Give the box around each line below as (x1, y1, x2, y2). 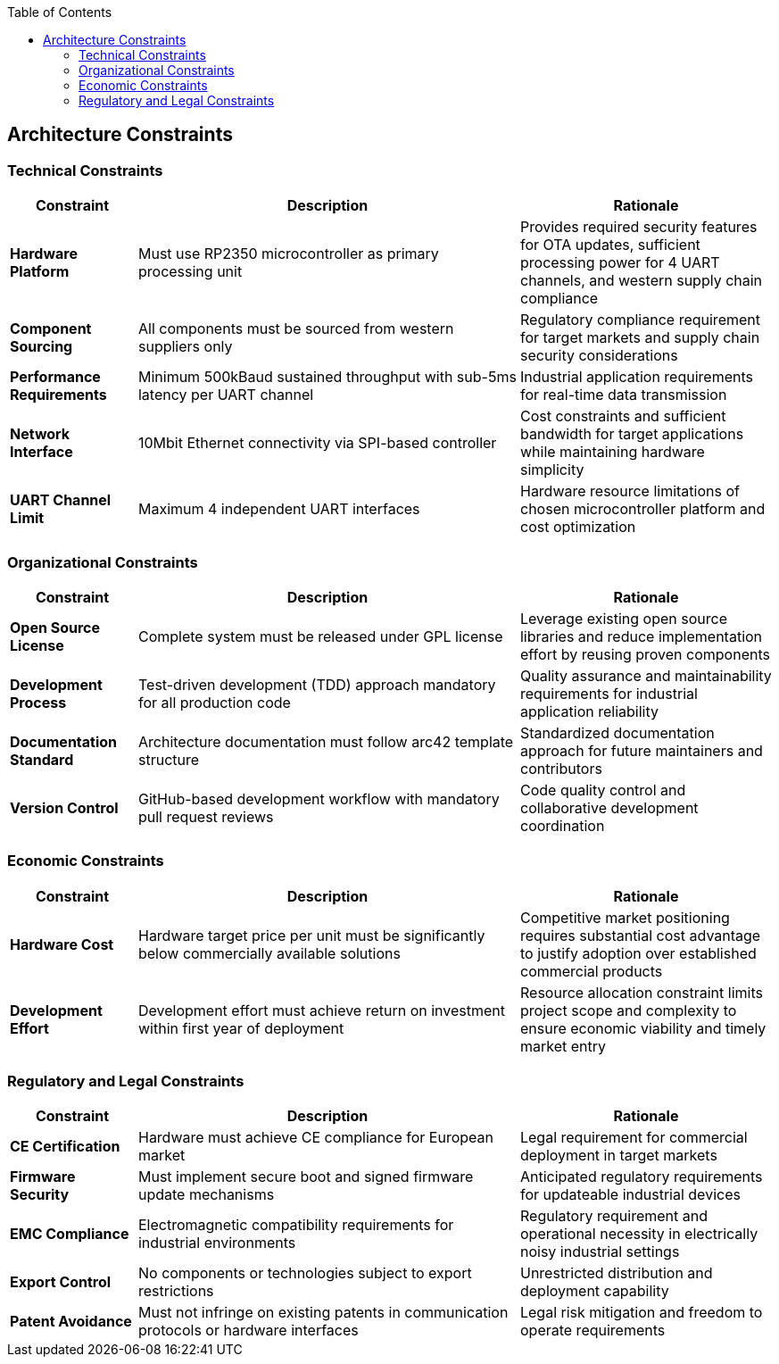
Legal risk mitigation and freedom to (519, 1303, 763, 1322)
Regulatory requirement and (519, 1207, 709, 1226)
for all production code (137, 693, 291, 711)
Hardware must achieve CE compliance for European (137, 1128, 493, 1147)
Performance (10, 368, 101, 387)
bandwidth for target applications (519, 425, 744, 444)
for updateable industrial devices (519, 1185, 741, 1204)
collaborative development (519, 798, 699, 817)
